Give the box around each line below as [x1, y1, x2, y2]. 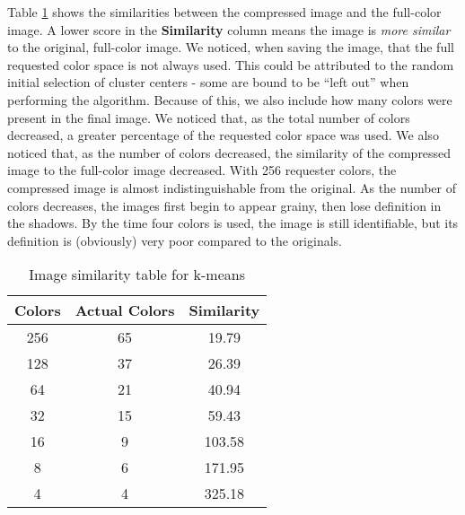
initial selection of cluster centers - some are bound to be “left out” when [7, 73, 409, 92]
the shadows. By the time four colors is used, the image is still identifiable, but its [7, 214, 459, 232]
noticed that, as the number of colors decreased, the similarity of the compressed [7, 143, 452, 161]
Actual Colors [75, 300, 175, 321]
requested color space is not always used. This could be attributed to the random [7, 55, 454, 74]
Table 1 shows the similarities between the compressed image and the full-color [7, 3, 442, 21]
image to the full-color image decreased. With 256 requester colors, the [7, 161, 397, 179]
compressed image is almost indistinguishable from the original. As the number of [7, 178, 457, 196]
